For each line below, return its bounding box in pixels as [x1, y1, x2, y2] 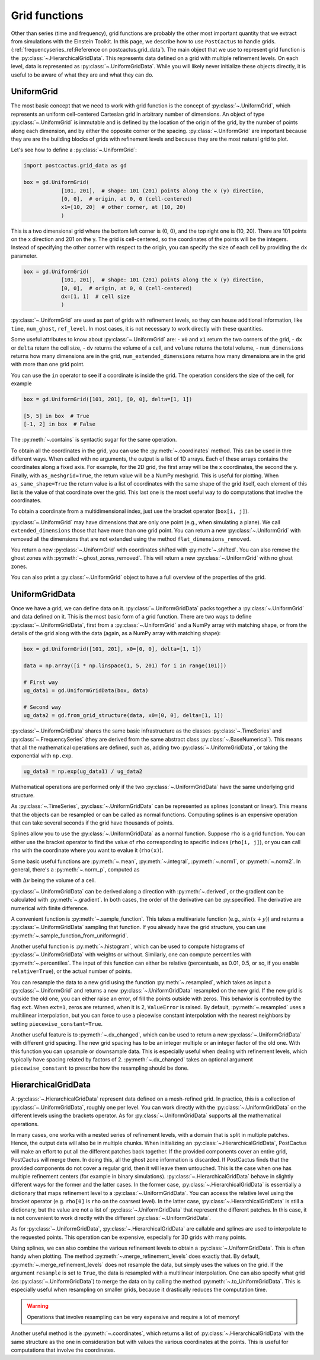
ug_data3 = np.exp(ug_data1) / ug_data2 [23, 768, 142, 775]
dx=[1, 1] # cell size [60, 293, 130, 300]
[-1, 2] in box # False [23, 421, 96, 427]
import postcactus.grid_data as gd [23, 162, 127, 169]
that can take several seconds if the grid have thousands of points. [11, 819, 174, 826]
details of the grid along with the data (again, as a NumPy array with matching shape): [11, 630, 221, 637]
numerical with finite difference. [11, 904, 89, 911]
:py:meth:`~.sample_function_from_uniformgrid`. [11, 932, 129, 939]
